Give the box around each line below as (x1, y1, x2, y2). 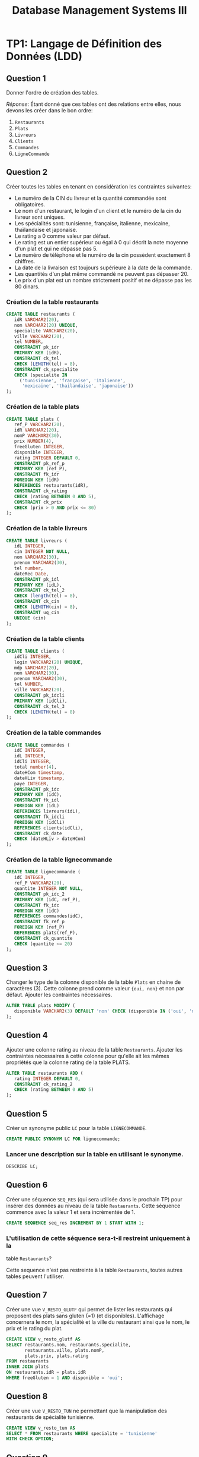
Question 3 (6, 962, 48, 973)
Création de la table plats (6, 402, 80, 411)
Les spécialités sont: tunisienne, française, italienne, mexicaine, (14, 219, 171, 226)
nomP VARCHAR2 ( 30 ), (14, 433, 62, 439)
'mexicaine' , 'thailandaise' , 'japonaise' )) (21, 383, 134, 389)
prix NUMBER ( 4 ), (14, 438, 54, 445)
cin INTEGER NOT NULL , (14, 549, 70, 555)
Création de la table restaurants (6, 298, 99, 306)
